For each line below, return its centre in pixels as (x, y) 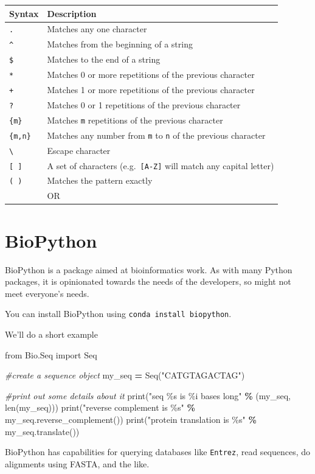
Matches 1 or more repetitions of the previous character (151, 89)
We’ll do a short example (51, 334)
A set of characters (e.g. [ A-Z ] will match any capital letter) (161, 165)
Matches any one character (97, 29)
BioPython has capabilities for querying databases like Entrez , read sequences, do (158, 452)
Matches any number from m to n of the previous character (156, 135)
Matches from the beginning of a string (120, 44)
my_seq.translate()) (42, 431)
